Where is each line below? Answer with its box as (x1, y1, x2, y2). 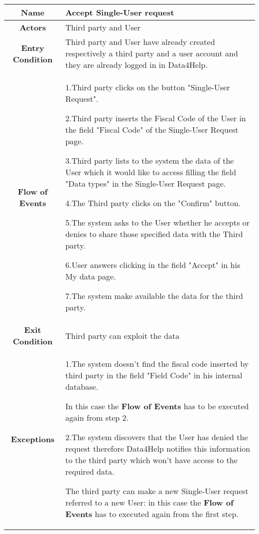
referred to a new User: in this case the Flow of (65, 497, 234, 508)
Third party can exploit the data (65, 329, 180, 341)
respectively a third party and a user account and (65, 47, 238, 59)
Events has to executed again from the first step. (65, 508, 239, 520)
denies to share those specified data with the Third (65, 228, 243, 240)
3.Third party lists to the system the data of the (65, 155, 234, 166)
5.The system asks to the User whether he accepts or (65, 217, 250, 228)
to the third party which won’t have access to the (65, 454, 238, 466)
